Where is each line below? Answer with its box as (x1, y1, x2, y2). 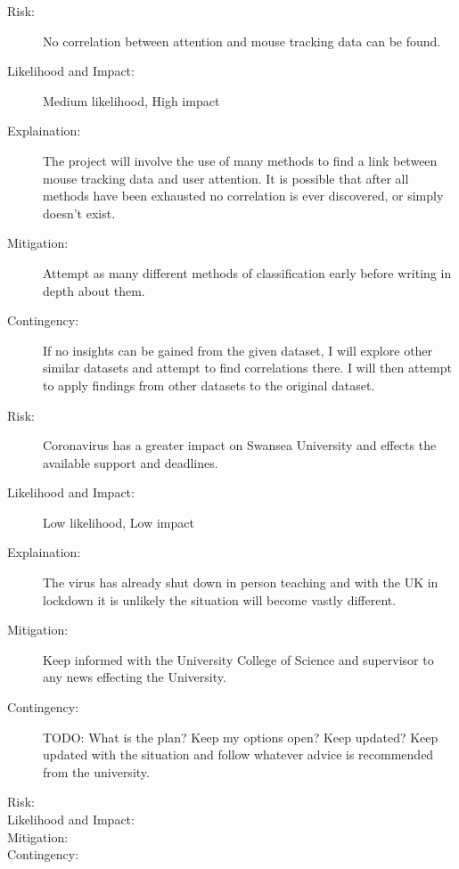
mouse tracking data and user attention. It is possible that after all (43, 168, 409, 187)
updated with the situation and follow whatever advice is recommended (43, 745, 434, 764)
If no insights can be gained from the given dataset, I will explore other (43, 340, 433, 359)
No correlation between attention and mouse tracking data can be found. (43, 31, 441, 50)
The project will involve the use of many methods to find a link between (43, 151, 438, 169)
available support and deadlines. (43, 453, 218, 471)
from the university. (43, 762, 150, 781)
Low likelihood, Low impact (43, 512, 194, 531)
